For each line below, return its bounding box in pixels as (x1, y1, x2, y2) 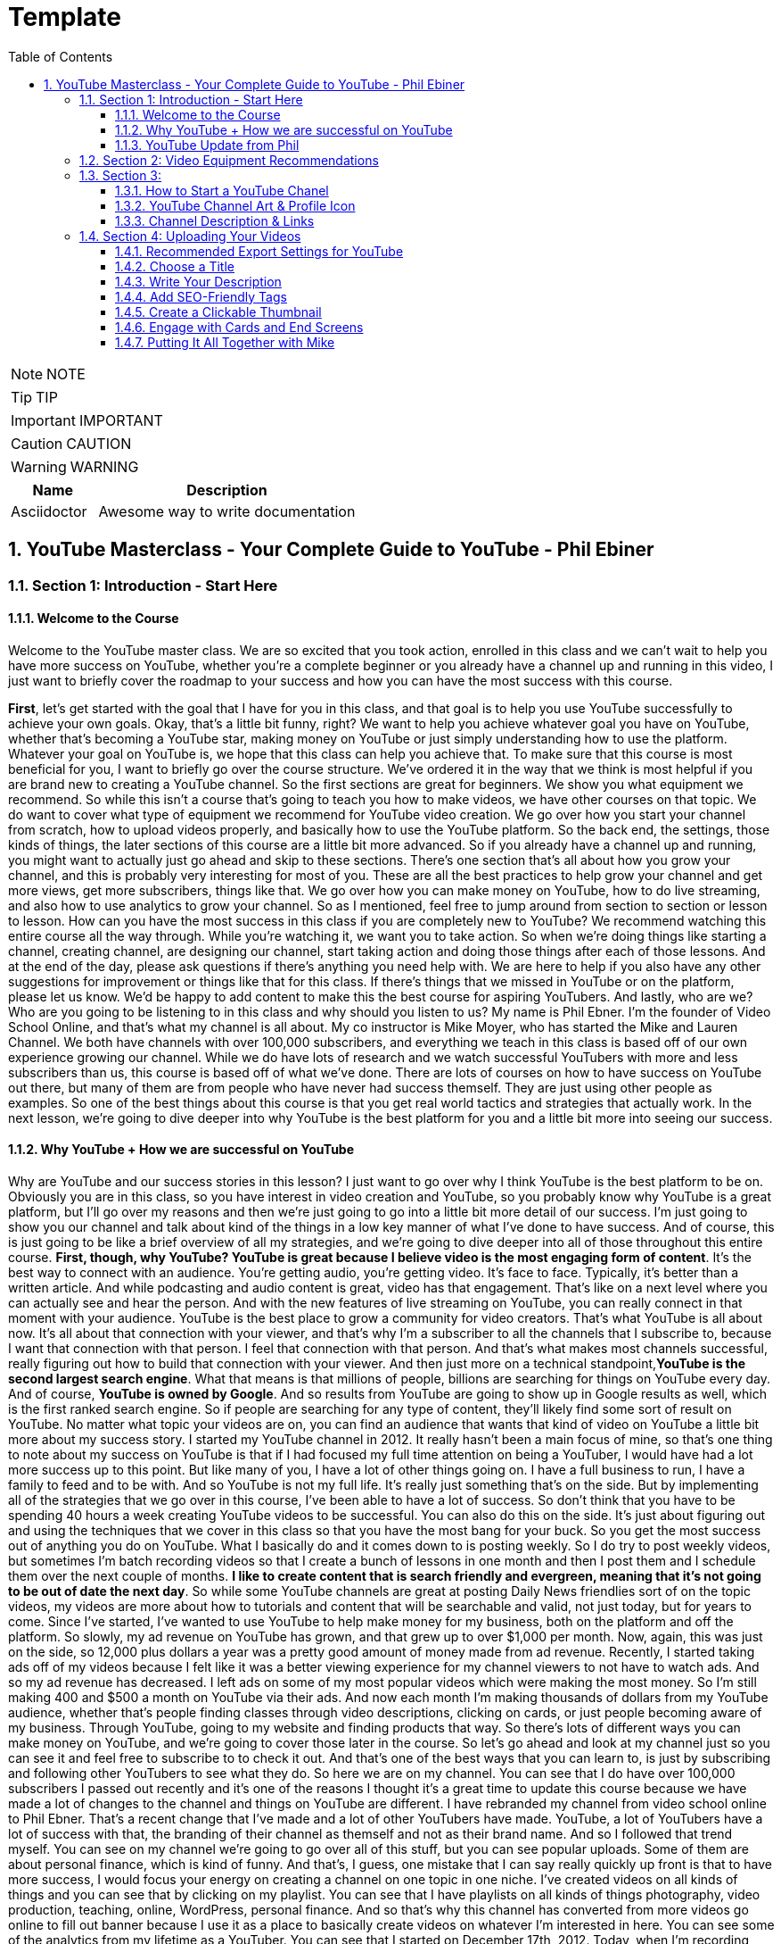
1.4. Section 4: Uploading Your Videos (79, 228, 301, 244)
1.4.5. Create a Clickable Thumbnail (115, 303, 322, 320)
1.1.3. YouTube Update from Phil (115, 137, 300, 153)
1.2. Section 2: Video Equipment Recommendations (79, 152, 379, 168)
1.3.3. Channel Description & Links (115, 212, 315, 228)
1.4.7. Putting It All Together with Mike (115, 334, 335, 350)
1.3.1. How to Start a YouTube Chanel (115, 182, 329, 198)
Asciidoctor (11, 502, 87, 520)
